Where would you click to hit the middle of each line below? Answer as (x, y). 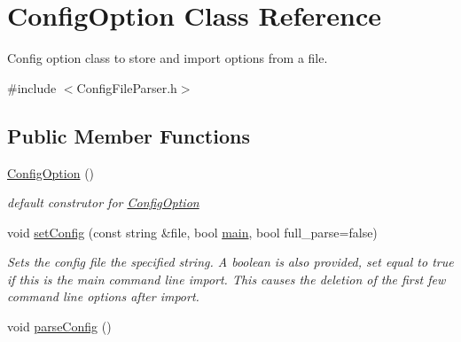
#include (32, 87)
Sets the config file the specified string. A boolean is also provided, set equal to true (230, 262)
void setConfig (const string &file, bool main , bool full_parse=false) (192, 232)
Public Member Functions (129, 135)
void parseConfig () (59, 326)
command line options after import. (103, 296)
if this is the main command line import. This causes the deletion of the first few (227, 279)
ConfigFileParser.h (127, 87)
